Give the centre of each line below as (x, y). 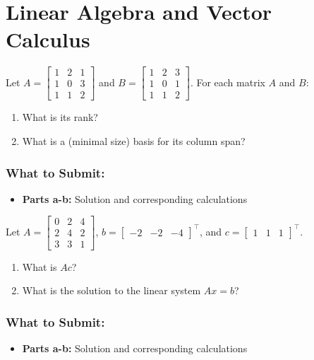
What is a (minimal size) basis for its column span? (134, 141)
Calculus (48, 39)
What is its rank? (60, 117)
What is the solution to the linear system (111, 290)
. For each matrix (228, 82)
